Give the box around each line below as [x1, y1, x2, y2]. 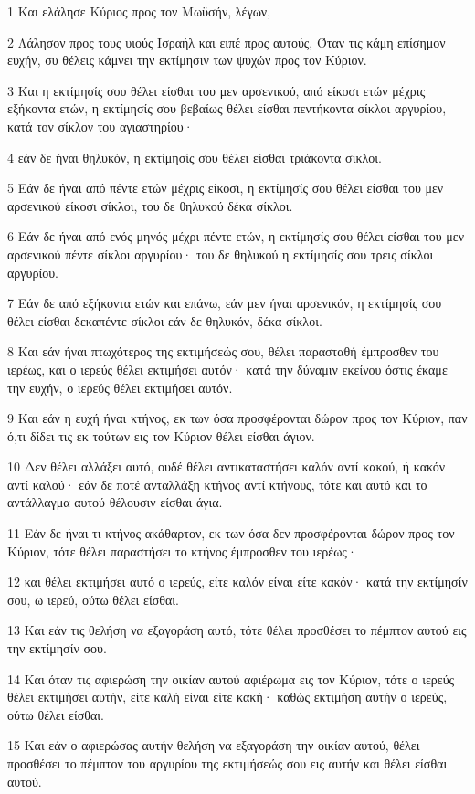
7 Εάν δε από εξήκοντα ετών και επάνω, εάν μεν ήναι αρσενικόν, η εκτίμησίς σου [7, 293, 442, 312]
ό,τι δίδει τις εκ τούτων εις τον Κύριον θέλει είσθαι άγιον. [7, 426, 315, 445]
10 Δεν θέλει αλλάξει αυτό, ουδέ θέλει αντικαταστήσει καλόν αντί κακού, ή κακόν [7, 457, 446, 476]
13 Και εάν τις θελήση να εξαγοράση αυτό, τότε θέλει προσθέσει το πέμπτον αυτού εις [7, 620, 467, 640]
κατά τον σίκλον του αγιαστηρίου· [7, 116, 194, 135]
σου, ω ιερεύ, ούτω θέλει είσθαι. [7, 589, 179, 609]
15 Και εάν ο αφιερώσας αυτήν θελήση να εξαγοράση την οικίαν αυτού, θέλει [7, 736, 420, 755]
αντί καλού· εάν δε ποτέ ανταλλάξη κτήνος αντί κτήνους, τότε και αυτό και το [7, 474, 427, 493]
